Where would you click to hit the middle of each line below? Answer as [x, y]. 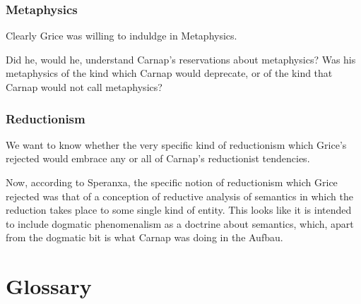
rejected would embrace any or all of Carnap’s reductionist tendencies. [158, 158]
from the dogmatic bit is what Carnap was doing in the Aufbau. [144, 237]
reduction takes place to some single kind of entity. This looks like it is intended [179, 210]
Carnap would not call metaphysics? [84, 87]
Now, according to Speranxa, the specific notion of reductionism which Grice [172, 182]
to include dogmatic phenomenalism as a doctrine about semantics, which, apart [180, 223]
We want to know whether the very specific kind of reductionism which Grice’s [176, 144]
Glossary [49, 286]
